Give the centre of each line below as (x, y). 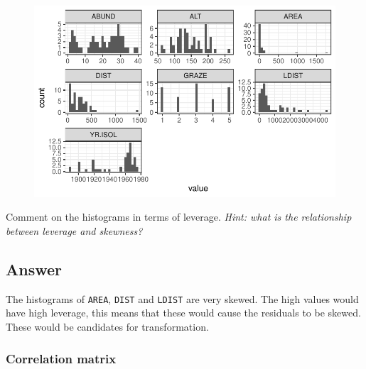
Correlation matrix (61, 358)
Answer (34, 269)
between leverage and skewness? (74, 231)
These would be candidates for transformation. (107, 327)
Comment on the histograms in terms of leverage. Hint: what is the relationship (179, 217)
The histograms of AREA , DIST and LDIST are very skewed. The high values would (182, 298)
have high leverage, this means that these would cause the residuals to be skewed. (183, 313)
